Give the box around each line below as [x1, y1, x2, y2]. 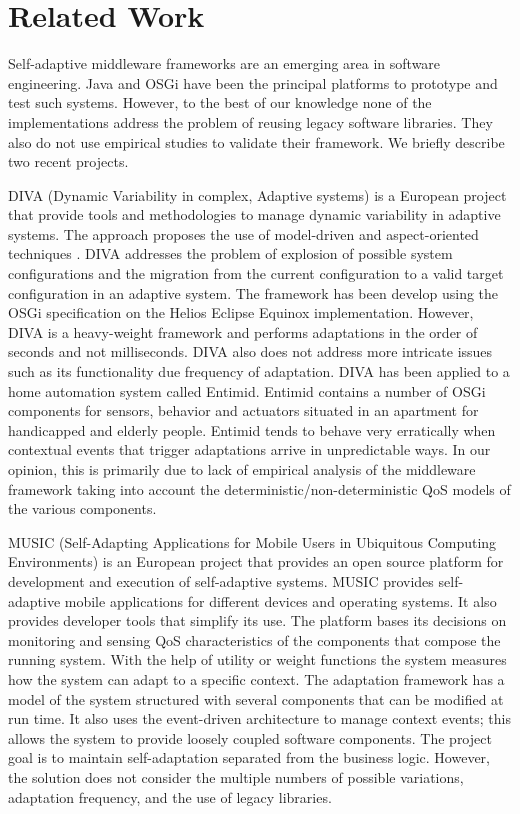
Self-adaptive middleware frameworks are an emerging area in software [8, 53, 441, 74]
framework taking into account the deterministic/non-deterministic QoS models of [8, 478, 511, 499]
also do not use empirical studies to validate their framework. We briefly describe [8, 131, 505, 152]
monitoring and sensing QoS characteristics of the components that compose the [8, 629, 501, 650]
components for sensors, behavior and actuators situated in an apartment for [8, 400, 479, 421]
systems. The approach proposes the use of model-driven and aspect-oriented [8, 223, 479, 244]
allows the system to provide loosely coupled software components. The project [8, 727, 492, 748]
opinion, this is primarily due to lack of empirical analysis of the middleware [8, 459, 476, 479]
